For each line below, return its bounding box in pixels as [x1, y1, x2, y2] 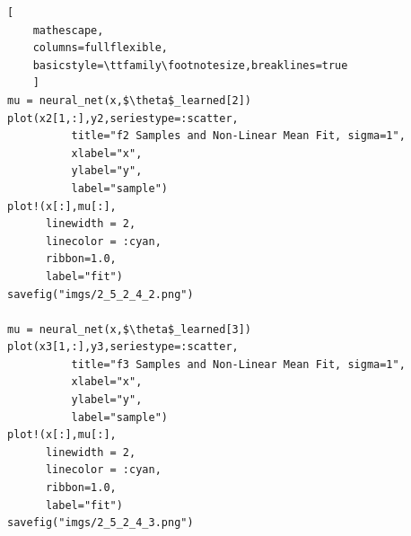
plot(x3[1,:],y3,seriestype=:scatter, [7, 340, 239, 354]
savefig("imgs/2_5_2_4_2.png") [7, 287, 194, 301]
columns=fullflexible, [32, 41, 168, 55]
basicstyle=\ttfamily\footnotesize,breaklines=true [32, 58, 348, 72]
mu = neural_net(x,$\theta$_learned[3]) [7, 322, 252, 336]
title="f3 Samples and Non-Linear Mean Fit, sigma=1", [71, 357, 406, 371]
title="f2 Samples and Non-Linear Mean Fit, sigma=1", [71, 129, 406, 143]
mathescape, [32, 23, 104, 37]
